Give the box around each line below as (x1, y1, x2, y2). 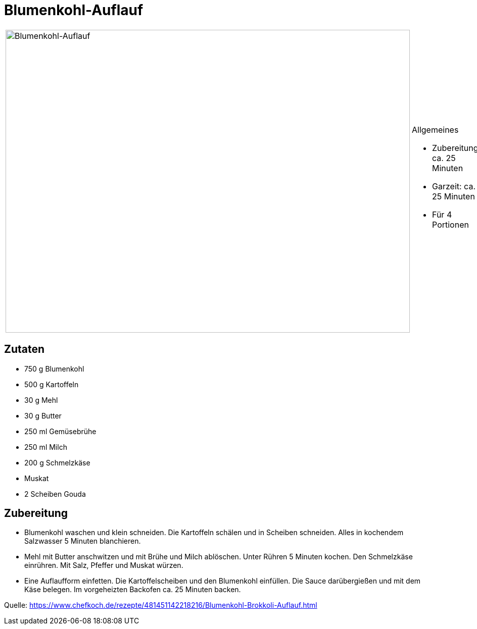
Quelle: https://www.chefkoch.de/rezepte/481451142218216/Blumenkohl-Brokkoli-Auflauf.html (4, 601, 317, 610)
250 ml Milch (24, 442, 67, 451)
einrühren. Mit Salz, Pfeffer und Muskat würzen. (24, 561, 183, 570)
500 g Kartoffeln (24, 380, 79, 389)
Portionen (432, 219, 469, 230)
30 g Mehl (24, 395, 58, 404)
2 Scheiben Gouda (24, 489, 86, 498)
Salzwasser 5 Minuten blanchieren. (24, 537, 141, 546)
